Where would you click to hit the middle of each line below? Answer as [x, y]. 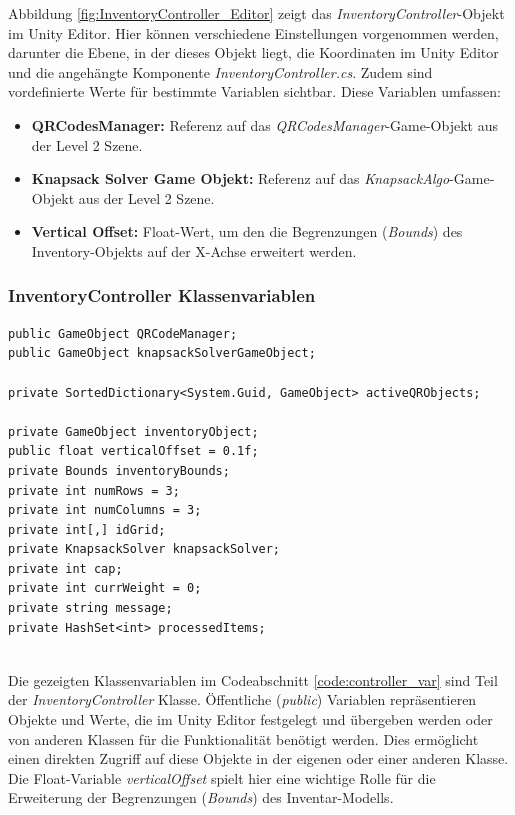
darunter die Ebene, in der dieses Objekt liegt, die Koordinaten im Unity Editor [253, 52]
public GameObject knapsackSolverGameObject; [162, 353]
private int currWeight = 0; [105, 588]
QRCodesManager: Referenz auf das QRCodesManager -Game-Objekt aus [264, 124]
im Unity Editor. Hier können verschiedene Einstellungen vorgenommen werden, [253, 32]
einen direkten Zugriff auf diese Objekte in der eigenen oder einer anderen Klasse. [258, 758]
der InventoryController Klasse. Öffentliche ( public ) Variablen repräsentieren [242, 699]
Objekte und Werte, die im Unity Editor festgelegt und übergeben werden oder [250, 719]
